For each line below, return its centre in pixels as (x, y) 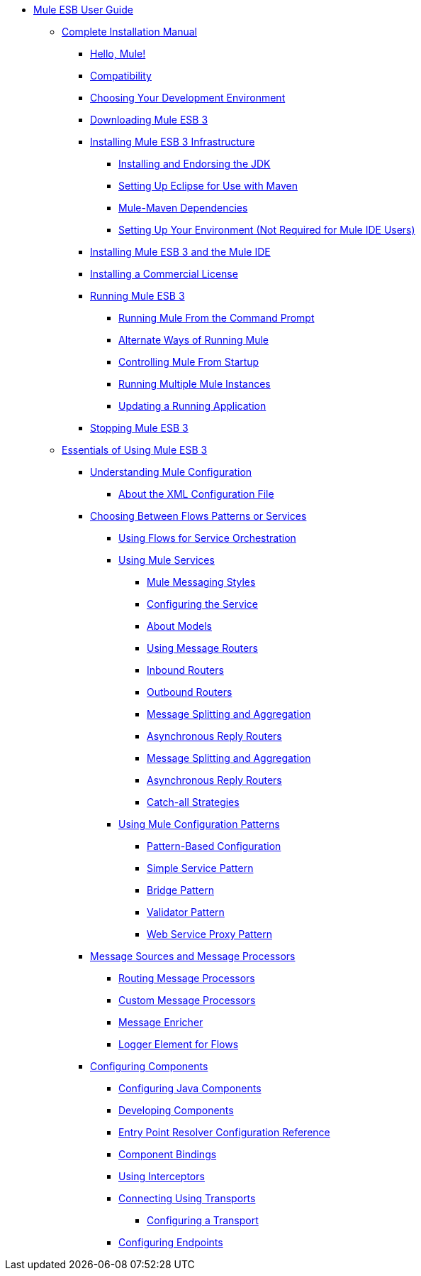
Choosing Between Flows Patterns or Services (198, 516)
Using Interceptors (162, 1176)
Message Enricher (161, 1022)
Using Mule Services (167, 560)
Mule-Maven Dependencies (183, 208)
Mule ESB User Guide (83, 10)
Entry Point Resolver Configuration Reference (224, 1132)
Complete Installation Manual (130, 32)
